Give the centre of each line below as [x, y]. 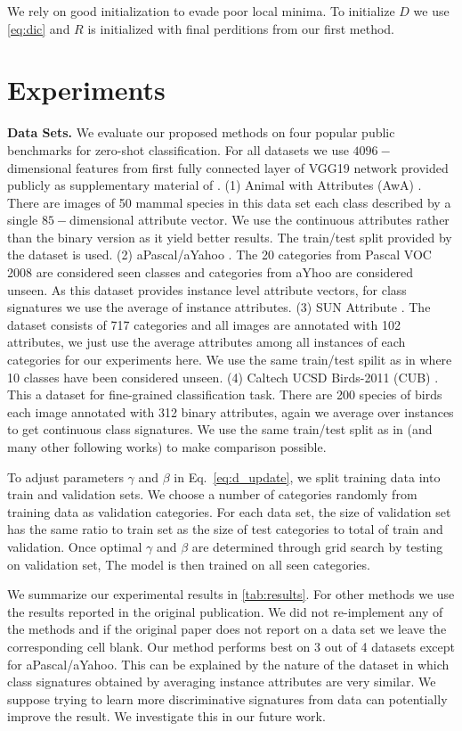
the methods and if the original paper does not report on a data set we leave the [227, 629]
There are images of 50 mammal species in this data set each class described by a [229, 202]
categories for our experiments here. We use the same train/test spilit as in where [230, 360]
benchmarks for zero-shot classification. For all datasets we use [178, 149]
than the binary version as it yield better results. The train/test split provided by [230, 237]
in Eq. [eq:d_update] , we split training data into [307, 476]
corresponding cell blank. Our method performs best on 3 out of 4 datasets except [231, 646]
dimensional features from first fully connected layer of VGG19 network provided [228, 167]
